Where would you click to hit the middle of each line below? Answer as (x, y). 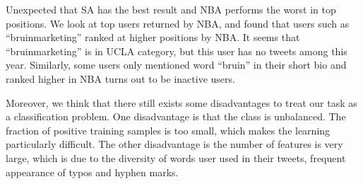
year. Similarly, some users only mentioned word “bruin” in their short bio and (176, 65)
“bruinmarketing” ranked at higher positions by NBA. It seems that (153, 37)
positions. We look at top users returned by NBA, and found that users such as (178, 23)
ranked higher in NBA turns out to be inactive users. (120, 78)
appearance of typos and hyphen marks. (92, 172)
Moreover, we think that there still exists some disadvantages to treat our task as (181, 102)
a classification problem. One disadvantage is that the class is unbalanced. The (176, 116)
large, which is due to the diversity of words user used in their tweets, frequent (176, 157)
